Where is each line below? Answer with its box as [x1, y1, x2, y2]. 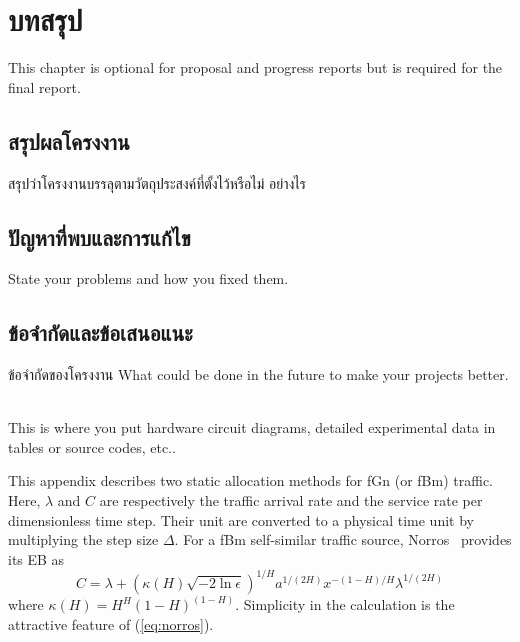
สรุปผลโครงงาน [8, 125, 130, 156]
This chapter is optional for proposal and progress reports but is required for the [8, 57, 503, 78]
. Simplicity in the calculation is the [235, 594, 455, 615]
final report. [8, 76, 81, 97]
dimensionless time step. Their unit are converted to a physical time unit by [8, 509, 474, 530]
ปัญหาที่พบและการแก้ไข [8, 221, 191, 252]
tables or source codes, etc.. [8, 436, 176, 457]
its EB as [8, 548, 65, 569]
